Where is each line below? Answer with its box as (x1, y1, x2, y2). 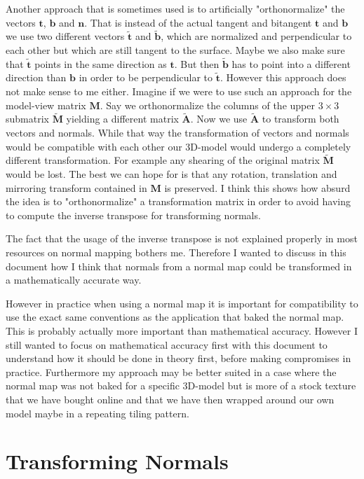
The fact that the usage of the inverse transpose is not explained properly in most (6, 231, 358, 246)
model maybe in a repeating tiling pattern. (6, 405, 189, 420)
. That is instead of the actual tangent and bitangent (84, 15, 312, 29)
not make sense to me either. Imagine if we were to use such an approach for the (6, 84, 352, 98)
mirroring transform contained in (6, 180, 147, 195)
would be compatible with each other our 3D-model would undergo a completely (6, 139, 351, 153)
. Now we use (190, 111, 248, 126)
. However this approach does (220, 70, 346, 85)
